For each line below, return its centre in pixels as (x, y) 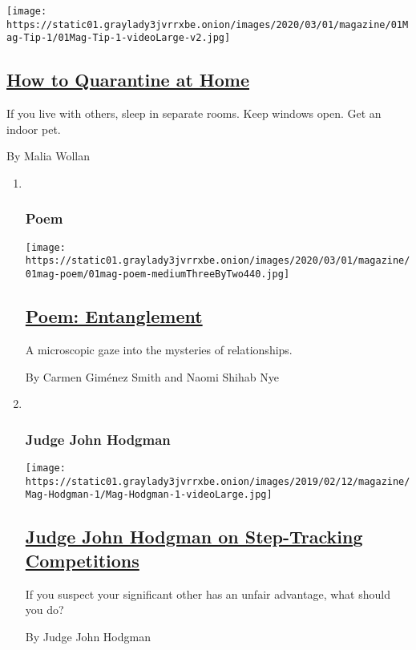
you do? (44, 610)
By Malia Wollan (48, 156)
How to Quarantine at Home (128, 80)
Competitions (82, 560)
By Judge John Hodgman (88, 636)
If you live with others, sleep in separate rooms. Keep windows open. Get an (194, 113)
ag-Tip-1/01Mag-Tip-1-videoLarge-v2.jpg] (119, 38)
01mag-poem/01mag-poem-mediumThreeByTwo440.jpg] (158, 275)
